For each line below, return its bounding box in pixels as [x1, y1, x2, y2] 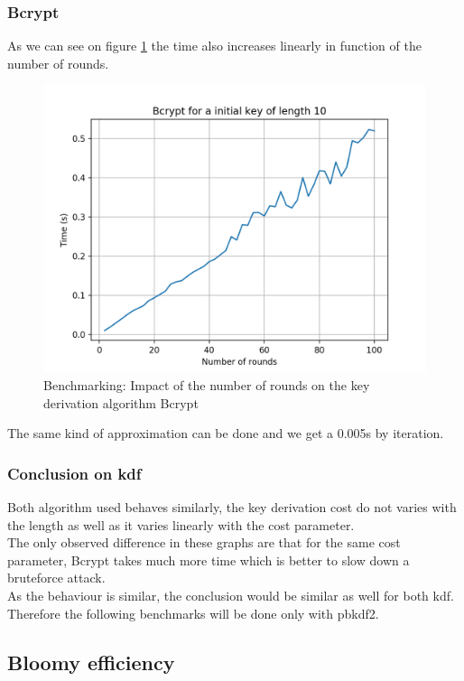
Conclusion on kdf [7, 462, 142, 484]
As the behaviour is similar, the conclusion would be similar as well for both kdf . [7, 585, 454, 604]
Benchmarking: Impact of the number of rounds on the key [43, 376, 370, 394]
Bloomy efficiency [7, 648, 175, 676]
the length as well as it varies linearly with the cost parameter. [7, 515, 355, 534]
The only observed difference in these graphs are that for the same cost [7, 533, 401, 552]
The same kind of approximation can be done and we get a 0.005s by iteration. [7, 424, 444, 443]
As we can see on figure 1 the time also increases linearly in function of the [7, 36, 422, 55]
